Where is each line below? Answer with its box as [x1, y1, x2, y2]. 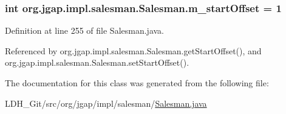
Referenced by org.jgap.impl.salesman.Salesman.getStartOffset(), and [5, 44, 262, 57]
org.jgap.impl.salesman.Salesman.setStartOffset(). [5, 56, 189, 69]
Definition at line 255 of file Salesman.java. [5, 24, 165, 37]
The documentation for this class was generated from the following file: [5, 77, 269, 89]
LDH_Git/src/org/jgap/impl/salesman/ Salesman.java [5, 97, 207, 109]
